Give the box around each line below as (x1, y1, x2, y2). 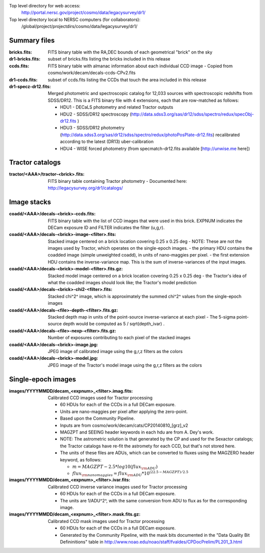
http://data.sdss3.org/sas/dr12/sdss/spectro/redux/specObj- (131, 111, 254, 117)
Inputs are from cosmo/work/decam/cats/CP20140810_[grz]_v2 (60, 422, 188, 428)
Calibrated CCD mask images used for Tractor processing (48, 518, 165, 524)
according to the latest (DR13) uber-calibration (60, 139, 154, 145)
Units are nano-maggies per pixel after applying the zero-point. (60, 408, 188, 414)
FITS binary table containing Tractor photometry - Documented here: (48, 178, 187, 184)
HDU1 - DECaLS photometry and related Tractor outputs (60, 104, 174, 110)
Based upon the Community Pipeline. (60, 415, 135, 421)
